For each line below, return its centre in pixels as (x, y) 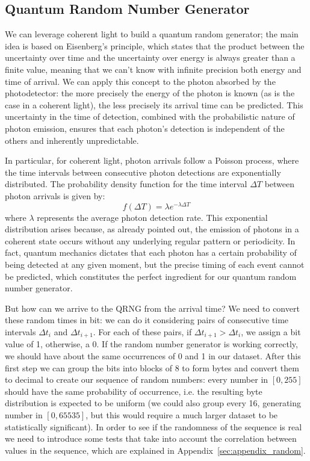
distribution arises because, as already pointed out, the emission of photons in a (152, 229)
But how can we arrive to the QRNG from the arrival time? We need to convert (152, 308)
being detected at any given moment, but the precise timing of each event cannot (155, 264)
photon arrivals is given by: (55, 195)
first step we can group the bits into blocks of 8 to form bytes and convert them (152, 367)
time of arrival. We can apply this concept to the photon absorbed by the (140, 81)
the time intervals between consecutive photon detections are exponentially (143, 172)
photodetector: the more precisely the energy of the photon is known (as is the (150, 93)
